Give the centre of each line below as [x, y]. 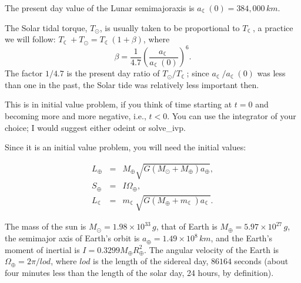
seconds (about [261, 261]
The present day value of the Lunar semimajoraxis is [100, 8]
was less [271, 73]
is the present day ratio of [113, 73]
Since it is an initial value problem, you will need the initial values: [126, 147]
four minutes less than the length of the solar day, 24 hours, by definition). [139, 272]
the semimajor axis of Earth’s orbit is [72, 238]
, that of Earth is [187, 226]
